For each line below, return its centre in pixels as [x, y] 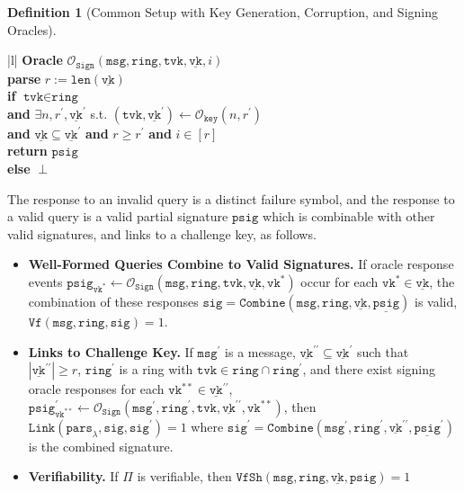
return [27, 151]
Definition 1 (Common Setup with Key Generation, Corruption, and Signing [223, 12]
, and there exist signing [369, 369]
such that [383, 351]
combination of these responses [113, 301]
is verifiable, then [184, 476]
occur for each [339, 281]
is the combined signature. [101, 446]
